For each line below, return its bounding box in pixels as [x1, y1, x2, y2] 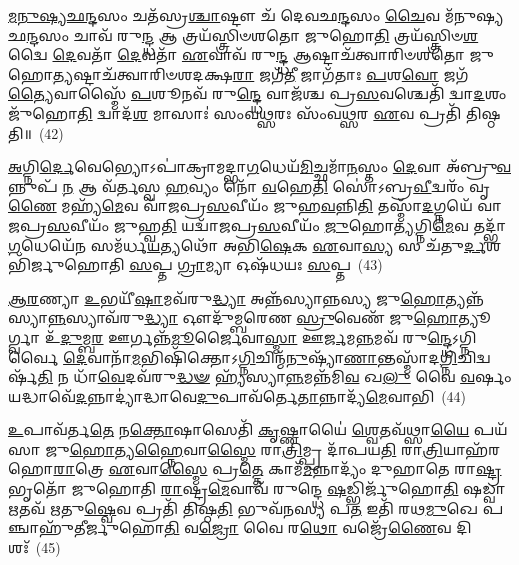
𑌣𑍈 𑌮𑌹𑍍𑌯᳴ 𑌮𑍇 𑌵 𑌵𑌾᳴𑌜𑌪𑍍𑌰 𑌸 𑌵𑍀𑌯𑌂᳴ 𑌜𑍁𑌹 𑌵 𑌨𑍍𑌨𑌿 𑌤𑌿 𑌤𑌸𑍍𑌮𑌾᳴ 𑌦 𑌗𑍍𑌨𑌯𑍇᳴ [8, 195, 473, 216]
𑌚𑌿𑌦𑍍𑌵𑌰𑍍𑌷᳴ [457, 346, 491, 367]
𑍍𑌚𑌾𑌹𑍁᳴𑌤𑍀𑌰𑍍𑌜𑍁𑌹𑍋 [8, 517, 164, 538]
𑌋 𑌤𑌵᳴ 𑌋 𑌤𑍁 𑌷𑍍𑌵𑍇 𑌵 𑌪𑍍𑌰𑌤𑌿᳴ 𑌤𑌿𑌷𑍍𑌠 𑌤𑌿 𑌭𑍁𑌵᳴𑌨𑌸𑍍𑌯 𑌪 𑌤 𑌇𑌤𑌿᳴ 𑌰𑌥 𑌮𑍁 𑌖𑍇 [8, 497, 478, 518]
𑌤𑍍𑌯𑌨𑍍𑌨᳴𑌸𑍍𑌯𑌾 [445, 287, 484, 308]
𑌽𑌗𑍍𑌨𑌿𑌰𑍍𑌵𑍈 [452, 326, 477, 347]
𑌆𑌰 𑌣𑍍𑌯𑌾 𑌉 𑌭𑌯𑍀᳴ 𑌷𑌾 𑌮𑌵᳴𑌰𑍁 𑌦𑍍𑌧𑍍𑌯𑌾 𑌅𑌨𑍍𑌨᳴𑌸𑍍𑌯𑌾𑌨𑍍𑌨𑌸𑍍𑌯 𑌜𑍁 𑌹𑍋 [8, 287, 446, 308]
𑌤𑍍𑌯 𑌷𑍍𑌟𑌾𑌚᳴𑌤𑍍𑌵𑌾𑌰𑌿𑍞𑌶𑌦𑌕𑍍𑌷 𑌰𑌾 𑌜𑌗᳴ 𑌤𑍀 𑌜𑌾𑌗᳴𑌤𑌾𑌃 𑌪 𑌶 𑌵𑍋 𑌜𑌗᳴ [52, 63, 469, 84]
